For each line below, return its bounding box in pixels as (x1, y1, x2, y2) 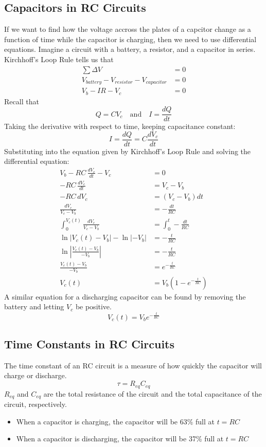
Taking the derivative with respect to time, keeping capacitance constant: (4, 121, 236, 132)
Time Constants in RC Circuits (4, 336, 175, 352)
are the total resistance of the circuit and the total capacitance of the (43, 388, 262, 399)
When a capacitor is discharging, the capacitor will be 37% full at (16, 433, 224, 444)
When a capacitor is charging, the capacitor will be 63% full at (16, 416, 215, 426)
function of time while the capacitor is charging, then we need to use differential (4, 33, 257, 44)
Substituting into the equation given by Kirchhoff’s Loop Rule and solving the (4, 145, 251, 156)
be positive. (75, 301, 112, 312)
